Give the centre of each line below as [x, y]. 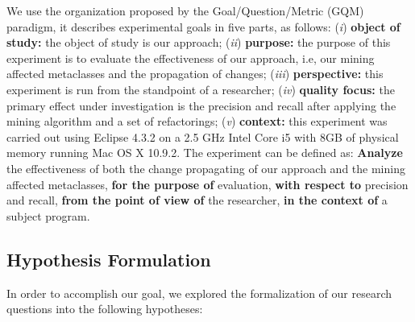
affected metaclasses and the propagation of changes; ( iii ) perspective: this [195, 74]
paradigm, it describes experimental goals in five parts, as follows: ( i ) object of [203, 26]
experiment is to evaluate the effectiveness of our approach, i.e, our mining [191, 58]
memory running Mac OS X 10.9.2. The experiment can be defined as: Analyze [205, 153]
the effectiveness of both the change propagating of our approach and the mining [206, 168]
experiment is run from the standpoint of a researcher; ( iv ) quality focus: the [201, 89]
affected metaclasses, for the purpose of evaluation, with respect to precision [207, 184]
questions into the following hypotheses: [105, 309]
